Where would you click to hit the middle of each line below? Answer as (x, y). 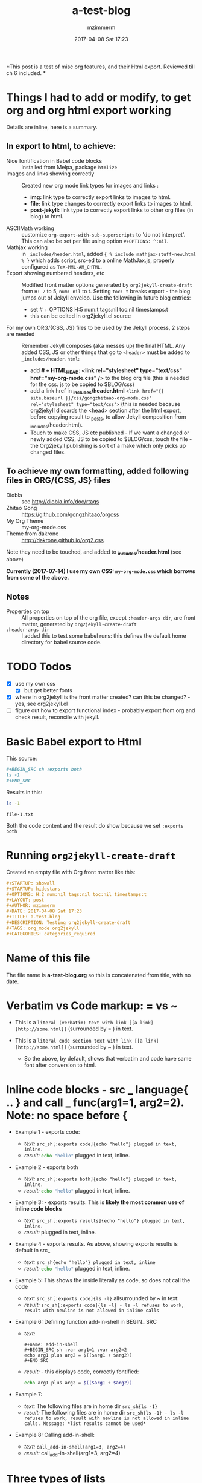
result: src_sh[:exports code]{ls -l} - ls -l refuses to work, (104, 1305)
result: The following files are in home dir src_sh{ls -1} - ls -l (104, 1413)
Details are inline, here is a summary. (52, 127)
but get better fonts (48, 690)
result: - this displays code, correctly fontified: (81, 1372)
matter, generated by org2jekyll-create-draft (79, 624)
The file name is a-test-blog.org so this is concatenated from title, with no (99, 975)
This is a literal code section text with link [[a (79, 1041)
